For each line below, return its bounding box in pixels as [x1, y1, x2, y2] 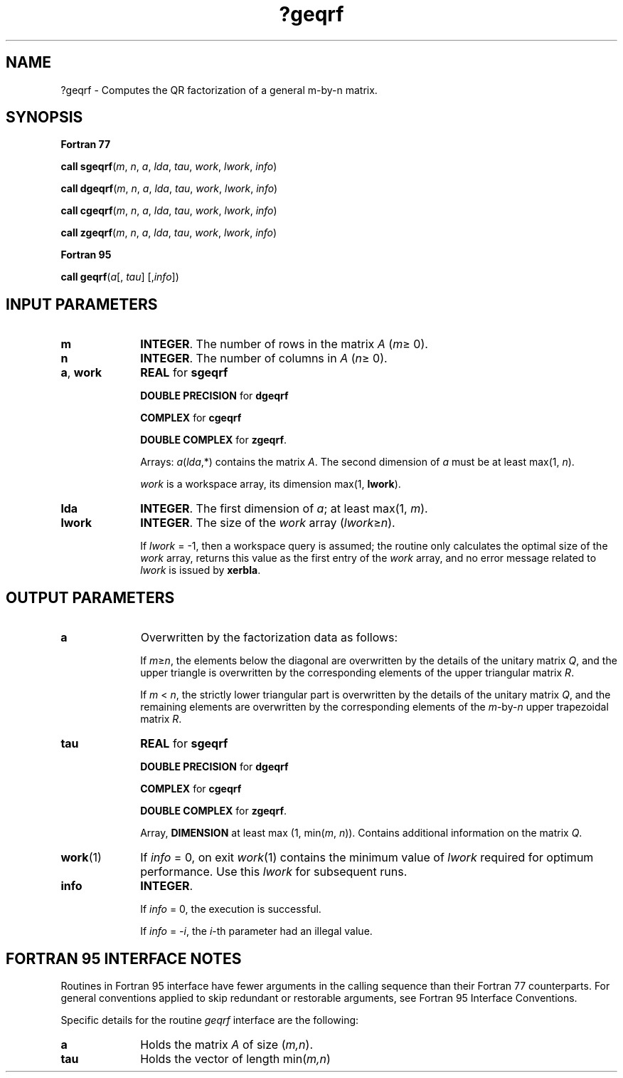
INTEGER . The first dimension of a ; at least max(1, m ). [140, 501, 428, 516]
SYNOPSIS [6, 108, 83, 127]
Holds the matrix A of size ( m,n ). [140, 1037, 314, 1052]
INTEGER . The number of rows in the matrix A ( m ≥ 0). [140, 337, 428, 352]
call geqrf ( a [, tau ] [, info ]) [60, 271, 179, 283]
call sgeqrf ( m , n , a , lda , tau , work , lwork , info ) [60, 160, 277, 173]
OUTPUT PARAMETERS [6, 588, 175, 607]
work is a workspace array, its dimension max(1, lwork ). [140, 478, 401, 491]
